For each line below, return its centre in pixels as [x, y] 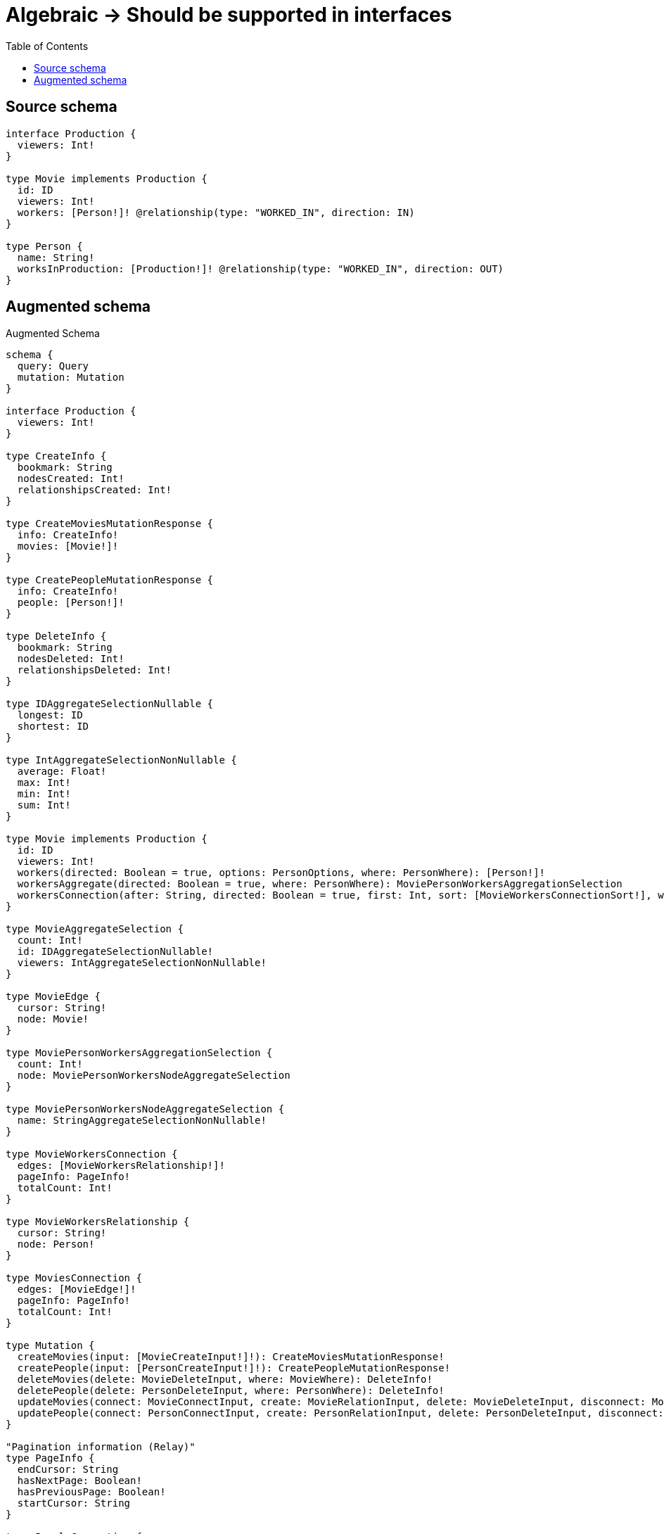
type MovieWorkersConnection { [92, 1154]
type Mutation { [50, 1346]
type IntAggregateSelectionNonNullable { [121, 760]
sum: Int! [44, 805]
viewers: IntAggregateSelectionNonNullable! [142, 963]
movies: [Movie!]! [68, 546]
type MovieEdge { [53, 997]
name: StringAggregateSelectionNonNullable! [142, 1121]
